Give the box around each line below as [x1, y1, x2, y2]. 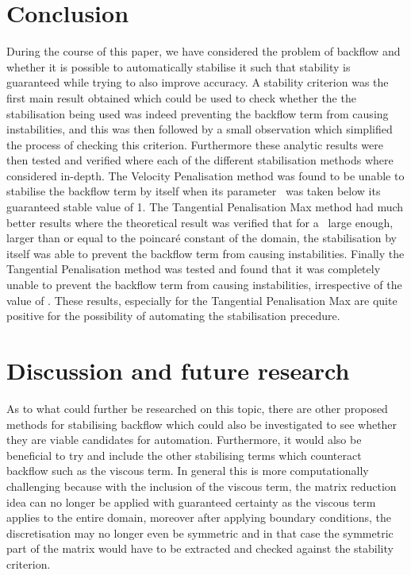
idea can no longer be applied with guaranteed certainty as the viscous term [6, 493, 376, 510]
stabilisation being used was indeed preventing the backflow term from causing [6, 105, 389, 122]
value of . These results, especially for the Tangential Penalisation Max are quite [6, 291, 398, 308]
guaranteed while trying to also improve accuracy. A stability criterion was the [6, 74, 389, 91]
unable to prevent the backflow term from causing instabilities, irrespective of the [6, 276, 402, 293]
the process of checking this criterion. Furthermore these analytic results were [6, 136, 383, 152]
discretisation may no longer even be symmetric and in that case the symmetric [6, 524, 394, 541]
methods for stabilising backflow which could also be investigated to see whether [6, 415, 398, 432]
